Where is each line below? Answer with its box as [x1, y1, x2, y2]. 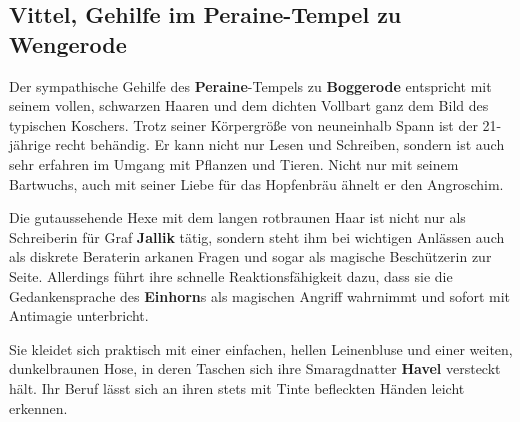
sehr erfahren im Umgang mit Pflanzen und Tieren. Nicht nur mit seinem [9, 153, 459, 174]
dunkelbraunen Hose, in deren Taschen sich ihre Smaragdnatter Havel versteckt [9, 358, 501, 379]
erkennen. [9, 397, 68, 418]
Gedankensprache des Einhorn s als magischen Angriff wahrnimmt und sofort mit [9, 285, 511, 306]
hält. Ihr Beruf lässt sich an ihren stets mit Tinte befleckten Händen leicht [9, 377, 465, 398]
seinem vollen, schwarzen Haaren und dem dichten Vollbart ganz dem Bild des [9, 95, 489, 116]
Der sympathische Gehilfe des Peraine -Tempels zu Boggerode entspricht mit [9, 75, 492, 96]
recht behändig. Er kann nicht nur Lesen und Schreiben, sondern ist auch [55, 134, 505, 155]
